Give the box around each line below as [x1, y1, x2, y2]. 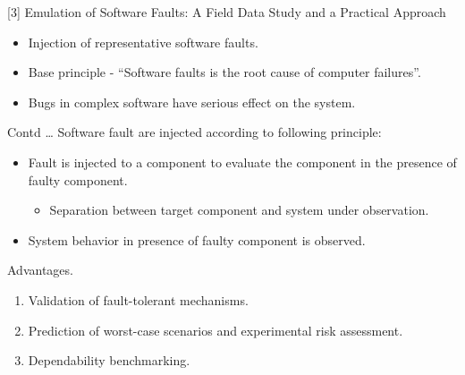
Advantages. [7, 260, 73, 279]
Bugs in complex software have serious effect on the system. [28, 92, 356, 111]
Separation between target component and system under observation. [49, 200, 429, 219]
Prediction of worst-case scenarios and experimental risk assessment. [28, 320, 403, 339]
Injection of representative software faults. [28, 32, 258, 51]
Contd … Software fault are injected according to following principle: [7, 123, 382, 141]
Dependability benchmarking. [28, 351, 190, 370]
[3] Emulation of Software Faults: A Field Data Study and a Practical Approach [7, 3, 446, 21]
